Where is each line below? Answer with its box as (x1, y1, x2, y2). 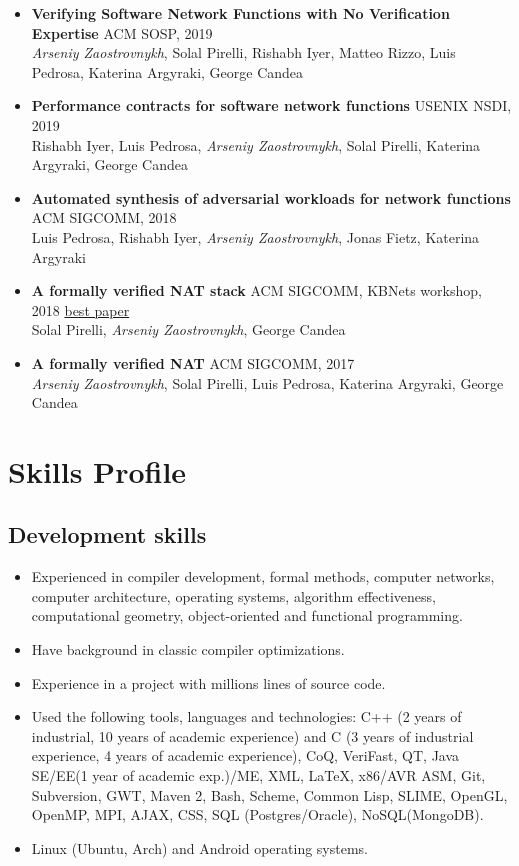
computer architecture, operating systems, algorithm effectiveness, (31, 585, 437, 606)
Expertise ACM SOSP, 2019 (31, 22, 213, 43)
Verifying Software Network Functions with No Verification (31, 3, 450, 23)
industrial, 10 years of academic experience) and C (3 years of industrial (31, 725, 474, 746)
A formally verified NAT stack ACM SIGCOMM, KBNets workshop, (31, 280, 482, 301)
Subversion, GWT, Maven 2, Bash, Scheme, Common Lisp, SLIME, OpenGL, (31, 784, 508, 805)
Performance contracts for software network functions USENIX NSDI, (31, 95, 512, 116)
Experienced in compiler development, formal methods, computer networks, (31, 566, 495, 587)
